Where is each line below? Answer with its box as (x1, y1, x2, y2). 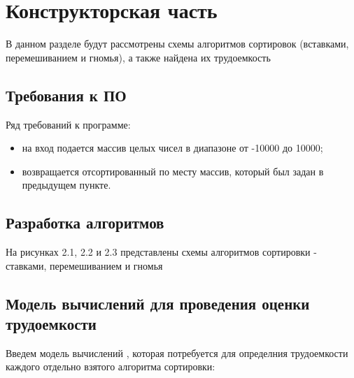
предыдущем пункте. (22, 177, 111, 192)
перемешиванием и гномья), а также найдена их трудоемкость (6, 50, 271, 64)
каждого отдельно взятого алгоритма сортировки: (6, 359, 215, 374)
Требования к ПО (6, 84, 127, 106)
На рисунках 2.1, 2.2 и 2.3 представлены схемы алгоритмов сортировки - (6, 245, 317, 259)
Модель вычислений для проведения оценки (6, 292, 310, 314)
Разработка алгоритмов (6, 212, 164, 233)
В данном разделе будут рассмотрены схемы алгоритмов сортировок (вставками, (6, 36, 349, 51)
